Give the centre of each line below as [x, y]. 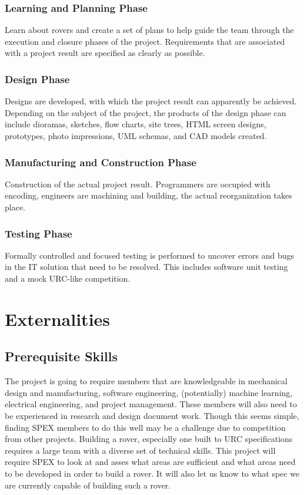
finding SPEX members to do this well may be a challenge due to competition [145, 427]
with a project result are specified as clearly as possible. [105, 53]
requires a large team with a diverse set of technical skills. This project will [140, 450]
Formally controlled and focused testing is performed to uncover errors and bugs [150, 255]
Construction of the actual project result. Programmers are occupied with [138, 184]
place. [15, 207]
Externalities [58, 319]
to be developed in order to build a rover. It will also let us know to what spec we [152, 473]
